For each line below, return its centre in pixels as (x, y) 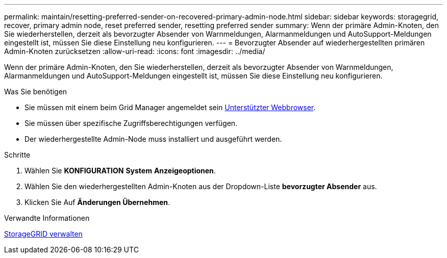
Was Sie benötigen (36, 92)
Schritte (17, 155)
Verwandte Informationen (47, 218)
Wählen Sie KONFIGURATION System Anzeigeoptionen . (120, 171)
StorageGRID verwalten (43, 234)
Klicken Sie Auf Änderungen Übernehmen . (97, 202)
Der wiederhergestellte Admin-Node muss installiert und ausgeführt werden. (153, 139)
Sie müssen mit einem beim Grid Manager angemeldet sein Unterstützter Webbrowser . (170, 107)
